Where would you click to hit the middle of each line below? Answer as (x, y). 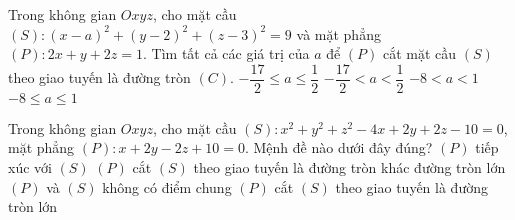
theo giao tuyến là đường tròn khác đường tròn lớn (349, 167)
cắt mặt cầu (419, 53)
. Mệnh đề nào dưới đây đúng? (338, 147)
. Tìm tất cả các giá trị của (226, 53)
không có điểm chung (167, 186)
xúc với (30, 167)
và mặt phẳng (338, 33)
